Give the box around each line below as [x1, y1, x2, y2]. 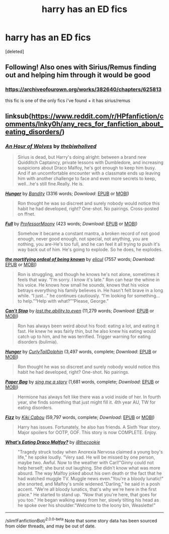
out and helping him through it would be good [5, 71, 151, 79]
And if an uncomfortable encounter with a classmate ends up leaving [17, 170, 161, 176]
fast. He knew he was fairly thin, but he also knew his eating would [17, 328, 156, 334]
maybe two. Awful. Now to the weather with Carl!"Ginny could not [17, 460, 154, 466]
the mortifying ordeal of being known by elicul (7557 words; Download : [5, 256, 155, 262]
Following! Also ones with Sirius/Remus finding [5, 63, 157, 71]
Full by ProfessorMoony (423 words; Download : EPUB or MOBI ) [5, 221, 138, 227]
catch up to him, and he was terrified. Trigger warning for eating [17, 333, 151, 340]
